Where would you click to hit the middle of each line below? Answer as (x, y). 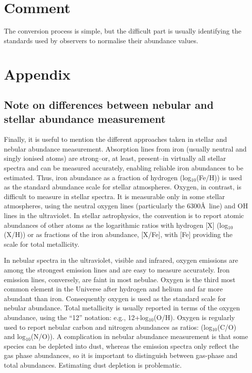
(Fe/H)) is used (219, 177)
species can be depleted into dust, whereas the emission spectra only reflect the (121, 346)
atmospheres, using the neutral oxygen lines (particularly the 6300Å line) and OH (126, 206)
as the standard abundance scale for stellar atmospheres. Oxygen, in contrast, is (123, 187)
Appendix (37, 74)
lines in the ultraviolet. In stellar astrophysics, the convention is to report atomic (124, 215)
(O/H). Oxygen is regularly (194, 317)
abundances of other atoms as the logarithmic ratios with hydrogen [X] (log (116, 225)
